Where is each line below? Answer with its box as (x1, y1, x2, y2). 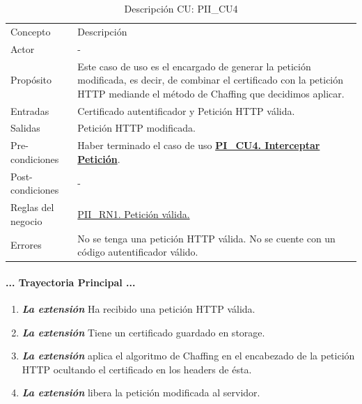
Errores (10, 238, 42, 252)
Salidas (10, 121, 40, 135)
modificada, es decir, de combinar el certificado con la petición (77, 72, 344, 87)
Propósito (10, 72, 52, 87)
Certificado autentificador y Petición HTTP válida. (77, 103, 295, 118)
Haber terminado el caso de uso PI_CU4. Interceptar (77, 138, 320, 153)
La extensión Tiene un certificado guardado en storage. (22, 325, 265, 339)
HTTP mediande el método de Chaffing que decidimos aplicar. (77, 86, 345, 100)
